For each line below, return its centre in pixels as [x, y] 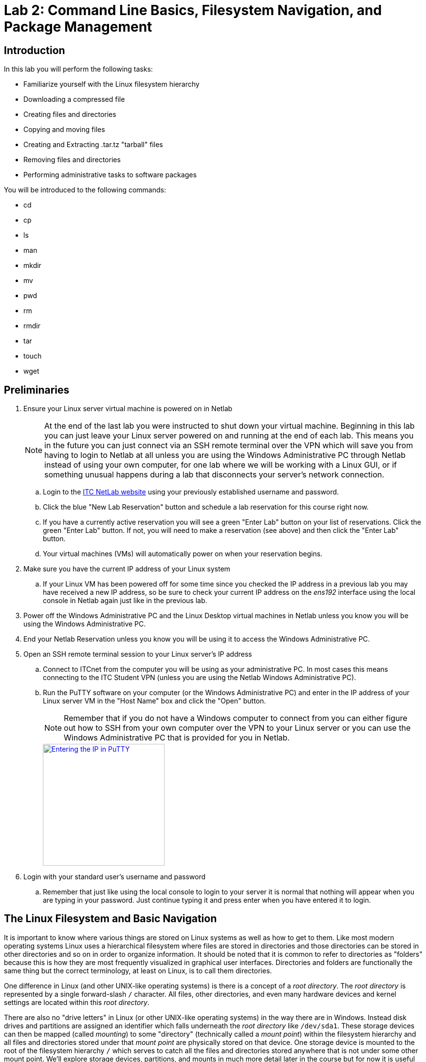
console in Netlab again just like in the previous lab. [125, 601]
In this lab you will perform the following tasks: [78, 69]
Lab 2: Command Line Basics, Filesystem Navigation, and [193, 10]
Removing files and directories [72, 160]
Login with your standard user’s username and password [115, 877]
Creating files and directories [70, 114]
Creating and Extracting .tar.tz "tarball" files [93, 145]
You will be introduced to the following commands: [85, 190]
